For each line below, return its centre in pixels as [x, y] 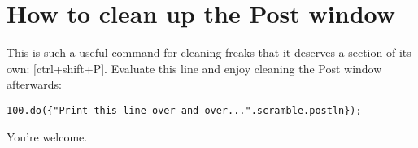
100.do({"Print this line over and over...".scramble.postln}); [184, 110]
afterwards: [34, 84]
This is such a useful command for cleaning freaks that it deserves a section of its [209, 52]
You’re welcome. [47, 136]
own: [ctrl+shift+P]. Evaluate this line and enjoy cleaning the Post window [194, 68]
